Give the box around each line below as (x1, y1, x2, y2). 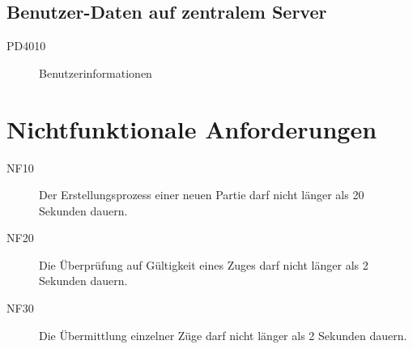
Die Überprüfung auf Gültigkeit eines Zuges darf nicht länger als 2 (39, 256, 368, 273)
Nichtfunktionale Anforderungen (6, 112, 377, 145)
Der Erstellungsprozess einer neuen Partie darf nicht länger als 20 (39, 186, 364, 203)
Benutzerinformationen (39, 64, 152, 81)
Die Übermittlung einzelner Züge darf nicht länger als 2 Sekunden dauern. (39, 326, 407, 343)
